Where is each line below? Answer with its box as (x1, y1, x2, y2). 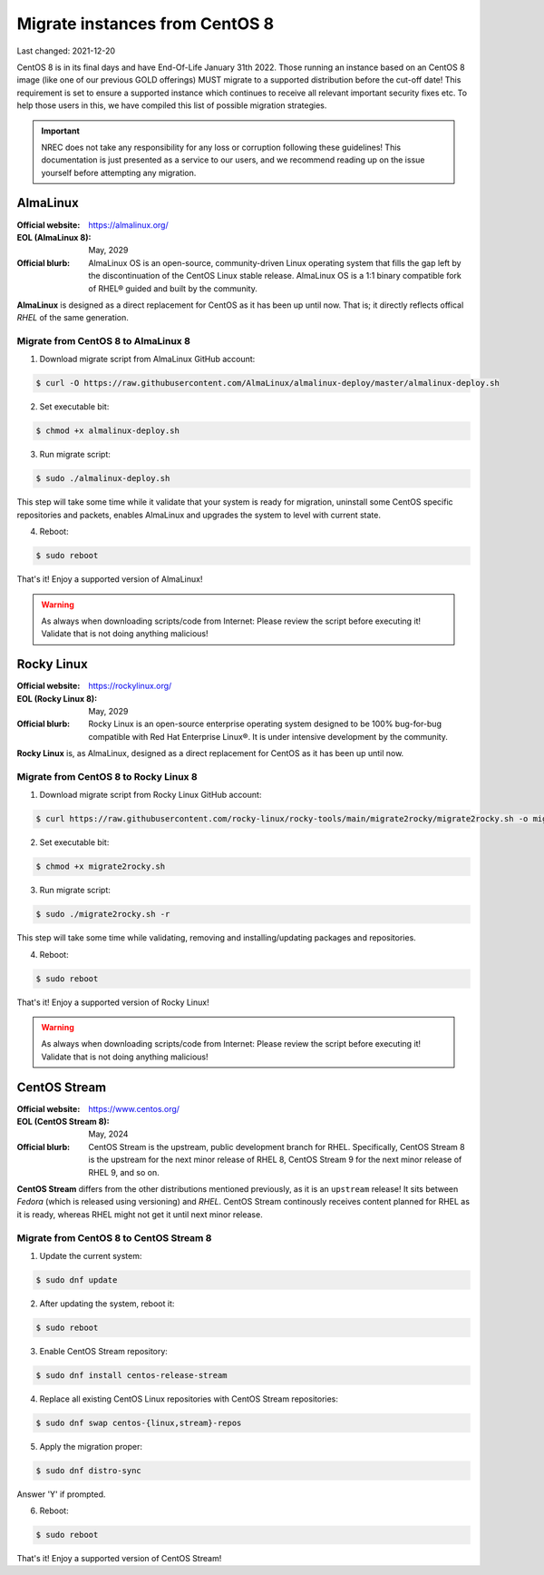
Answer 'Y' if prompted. (16, 1489, 106, 1500)
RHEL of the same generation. (16, 312, 129, 323)
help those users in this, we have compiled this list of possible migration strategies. (16, 100, 327, 111)
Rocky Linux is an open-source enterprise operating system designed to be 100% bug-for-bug (88, 718, 442, 730)
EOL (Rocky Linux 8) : (16, 693, 98, 704)
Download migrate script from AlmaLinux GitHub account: (39, 354, 256, 365)
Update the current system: (39, 1250, 142, 1261)
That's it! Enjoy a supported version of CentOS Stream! (16, 1553, 222, 1564)
